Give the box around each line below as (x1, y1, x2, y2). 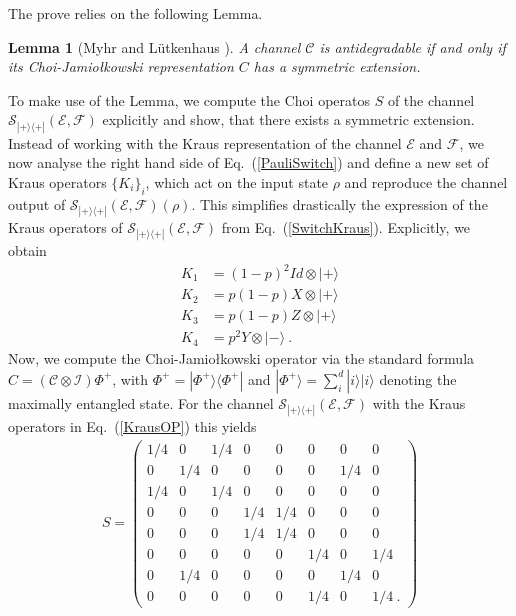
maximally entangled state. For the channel (8, 392, 274, 413)
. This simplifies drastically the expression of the (191, 193, 488, 214)
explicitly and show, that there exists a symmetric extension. (102, 109, 475, 130)
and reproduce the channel (344, 171, 508, 192)
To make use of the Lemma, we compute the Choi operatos (8, 89, 370, 110)
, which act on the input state (145, 171, 329, 192)
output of (8, 193, 66, 214)
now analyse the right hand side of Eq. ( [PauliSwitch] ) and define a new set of (8, 152, 489, 173)
